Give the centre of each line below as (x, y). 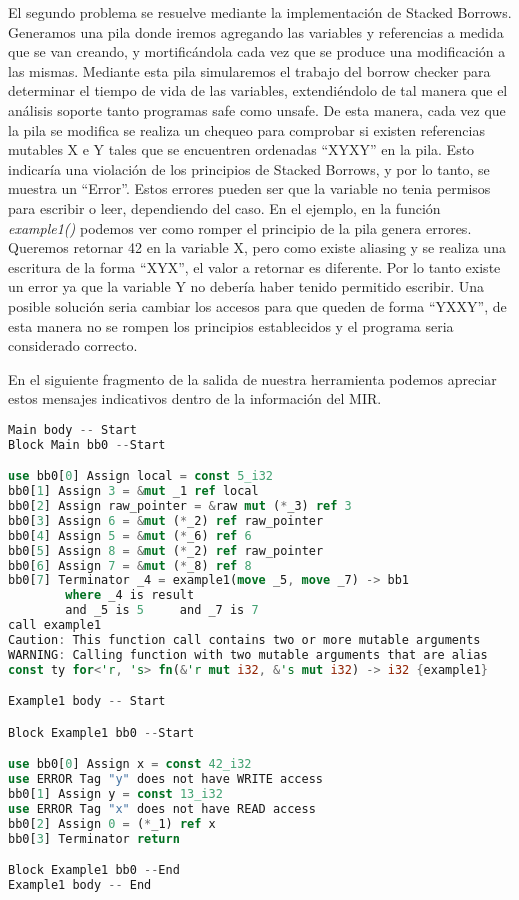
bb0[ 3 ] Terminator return (94, 838)
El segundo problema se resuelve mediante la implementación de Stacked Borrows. (260, 12)
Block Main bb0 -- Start (87, 444)
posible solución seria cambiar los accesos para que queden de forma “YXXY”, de (257, 305)
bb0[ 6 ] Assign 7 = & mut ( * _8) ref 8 (130, 565)
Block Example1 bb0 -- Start (101, 732)
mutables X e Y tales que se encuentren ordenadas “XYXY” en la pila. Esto (241, 149)
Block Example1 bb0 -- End (94, 870)
